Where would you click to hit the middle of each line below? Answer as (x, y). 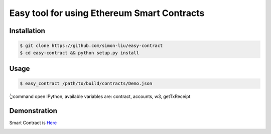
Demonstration (33, 111)
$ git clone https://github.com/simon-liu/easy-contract (91, 46)
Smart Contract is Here (33, 123)
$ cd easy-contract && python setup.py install (79, 53)
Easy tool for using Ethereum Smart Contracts (107, 13)
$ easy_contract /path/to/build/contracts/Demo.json (86, 83)
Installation (27, 31)
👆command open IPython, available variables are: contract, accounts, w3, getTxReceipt (100, 96)
